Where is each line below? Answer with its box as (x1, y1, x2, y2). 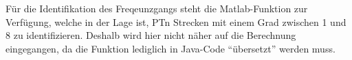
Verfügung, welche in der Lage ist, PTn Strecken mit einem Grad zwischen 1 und (5, 14, 346, 29)
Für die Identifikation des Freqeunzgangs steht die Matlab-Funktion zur (5, 1, 308, 15)
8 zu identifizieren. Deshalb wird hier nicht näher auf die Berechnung (5, 28, 296, 42)
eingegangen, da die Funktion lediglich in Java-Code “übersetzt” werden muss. (5, 41, 335, 55)
